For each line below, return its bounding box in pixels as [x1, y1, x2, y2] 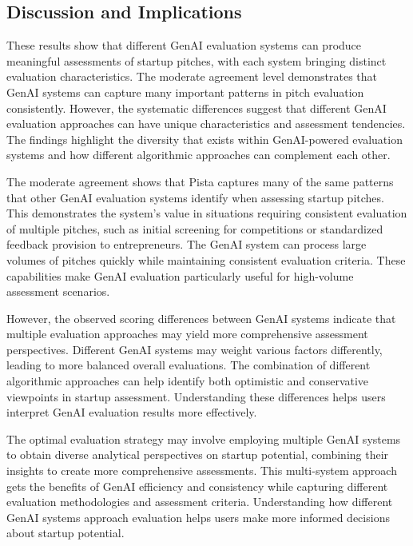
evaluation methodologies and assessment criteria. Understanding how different [6, 493, 393, 510]
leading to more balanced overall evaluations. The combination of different [6, 357, 371, 373]
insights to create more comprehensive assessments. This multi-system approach [6, 462, 397, 479]
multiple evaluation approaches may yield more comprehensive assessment [6, 325, 368, 342]
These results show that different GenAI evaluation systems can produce [6, 37, 362, 54]
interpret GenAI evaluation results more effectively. [6, 404, 257, 420]
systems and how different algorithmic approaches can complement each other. [6, 146, 391, 163]
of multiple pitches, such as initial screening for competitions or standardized [6, 220, 383, 237]
